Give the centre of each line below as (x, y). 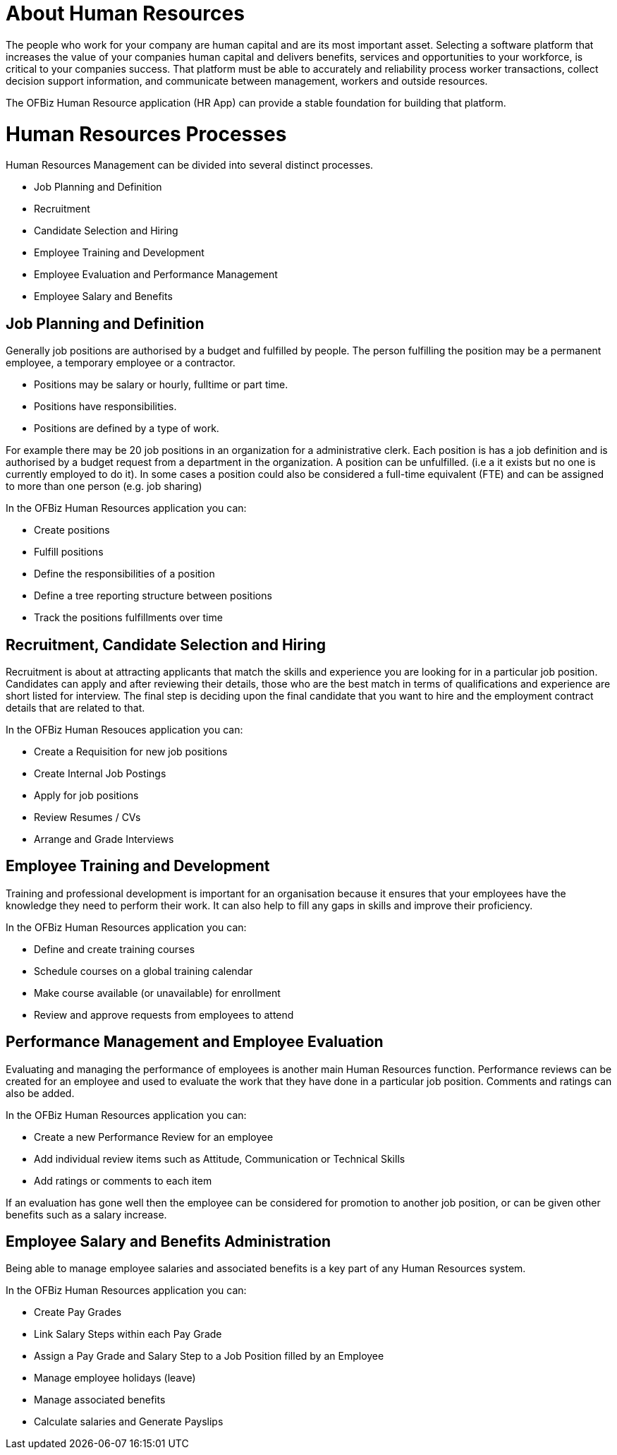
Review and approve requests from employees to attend (164, 1014)
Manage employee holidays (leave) (115, 1378)
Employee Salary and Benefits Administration (169, 1242)
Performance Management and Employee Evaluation (195, 1042)
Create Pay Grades (78, 1312)
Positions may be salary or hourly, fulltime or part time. (161, 385)
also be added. (40, 1093)
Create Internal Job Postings (100, 773)
